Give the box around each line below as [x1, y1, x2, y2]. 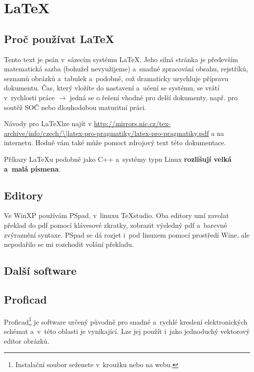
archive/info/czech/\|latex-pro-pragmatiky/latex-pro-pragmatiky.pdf [4, 128, 209, 138]
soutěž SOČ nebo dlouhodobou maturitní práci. [4, 102, 147, 112]
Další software [4, 263, 77, 278]
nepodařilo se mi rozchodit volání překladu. [4, 239, 134, 249]
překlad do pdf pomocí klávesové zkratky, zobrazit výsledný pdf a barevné [4, 219, 227, 230]
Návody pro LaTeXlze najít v [4, 118, 92, 129]
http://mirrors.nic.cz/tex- [94, 118, 171, 129]
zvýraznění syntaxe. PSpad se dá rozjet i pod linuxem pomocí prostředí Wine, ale [4, 229, 250, 240]
